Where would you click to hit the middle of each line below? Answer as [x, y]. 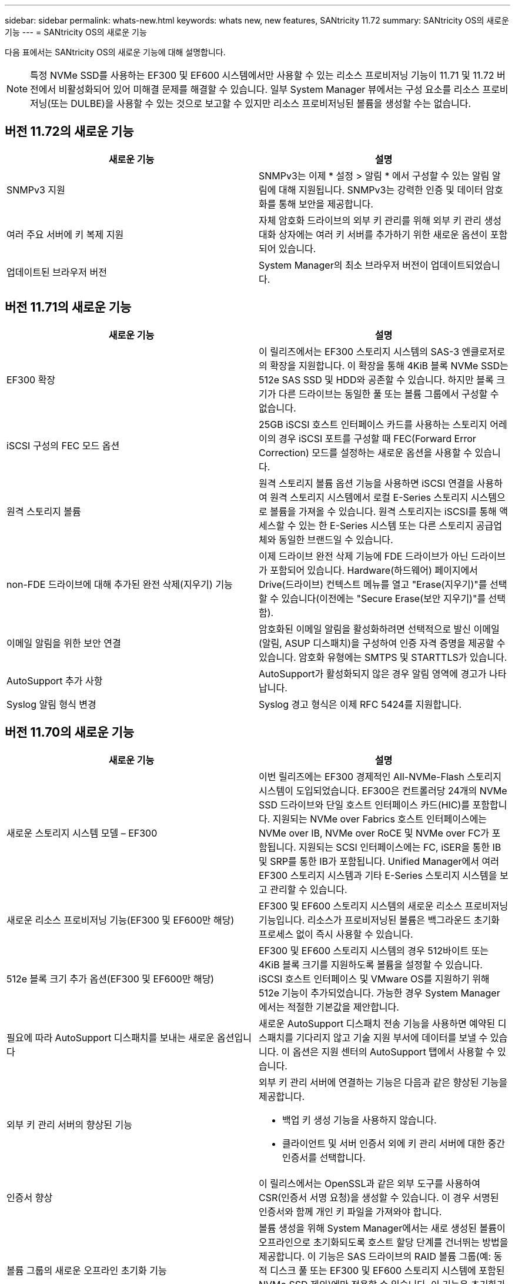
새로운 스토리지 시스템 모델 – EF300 [82, 833]
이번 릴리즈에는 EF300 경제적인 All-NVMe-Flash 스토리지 [380, 776]
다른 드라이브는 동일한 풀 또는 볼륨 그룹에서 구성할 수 [389, 394]
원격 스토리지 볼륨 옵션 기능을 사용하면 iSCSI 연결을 [367, 483]
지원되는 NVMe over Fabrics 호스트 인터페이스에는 [380, 819]
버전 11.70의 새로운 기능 [70, 733]
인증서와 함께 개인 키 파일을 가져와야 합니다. [350, 1211]
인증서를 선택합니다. [324, 1157]
